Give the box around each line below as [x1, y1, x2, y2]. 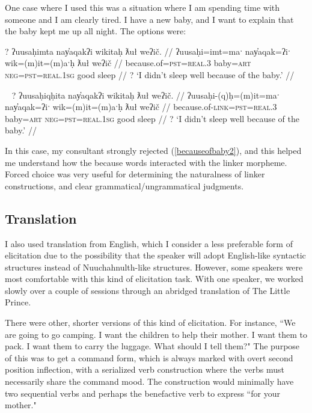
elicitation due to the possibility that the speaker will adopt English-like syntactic [5, 249, 306, 262]
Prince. [5, 296, 31, 308]
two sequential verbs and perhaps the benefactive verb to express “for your [5, 387, 280, 399]
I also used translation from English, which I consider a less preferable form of [5, 237, 293, 249]
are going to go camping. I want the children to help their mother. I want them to [5, 328, 307, 340]
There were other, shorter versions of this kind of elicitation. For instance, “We [5, 316, 296, 329]
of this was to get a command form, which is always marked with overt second [5, 351, 293, 364]
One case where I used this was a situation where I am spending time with [5, 1, 280, 13]
